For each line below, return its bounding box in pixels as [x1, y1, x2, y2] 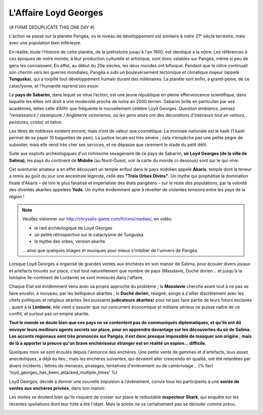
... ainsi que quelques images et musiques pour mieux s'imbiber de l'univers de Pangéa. [22, 247, 199, 253]
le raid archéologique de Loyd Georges [34, 225, 113, 231]
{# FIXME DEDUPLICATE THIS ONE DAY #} [9, 24, 95, 30]
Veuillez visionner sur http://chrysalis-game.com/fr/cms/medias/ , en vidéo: [22, 216, 173, 222]
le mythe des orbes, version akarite [34, 238, 105, 244]
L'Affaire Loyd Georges [9, 7, 103, 18]
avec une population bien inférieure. [9, 40, 82, 46]
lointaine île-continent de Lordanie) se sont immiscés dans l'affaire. [9, 275, 144, 281]
